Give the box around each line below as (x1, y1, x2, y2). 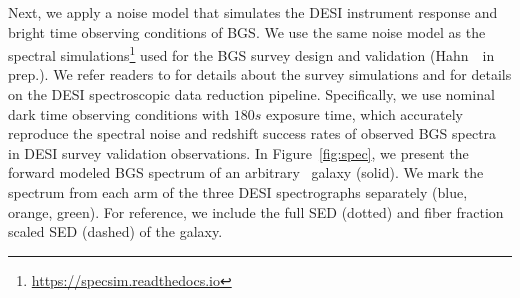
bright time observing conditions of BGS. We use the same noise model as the (8, 21, 486, 42)
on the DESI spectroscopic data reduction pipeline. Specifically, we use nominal (8, 84, 495, 105)
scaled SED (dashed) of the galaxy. (8, 221, 223, 242)
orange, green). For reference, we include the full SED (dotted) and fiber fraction (8, 201, 504, 222)
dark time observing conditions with (8, 103, 230, 124)
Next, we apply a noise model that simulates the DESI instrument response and (8, 2, 498, 22)
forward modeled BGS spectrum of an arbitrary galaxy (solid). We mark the (8, 162, 484, 183)
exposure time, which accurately (266, 103, 463, 124)
